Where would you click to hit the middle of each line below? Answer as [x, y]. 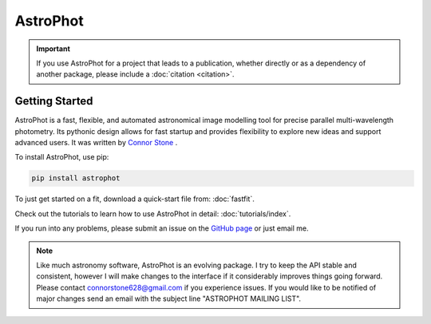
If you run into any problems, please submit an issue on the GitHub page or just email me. [162, 228]
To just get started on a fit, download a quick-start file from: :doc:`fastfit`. [134, 199]
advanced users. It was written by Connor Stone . [96, 143]
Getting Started [54, 101]
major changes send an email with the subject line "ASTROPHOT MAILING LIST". [169, 298]
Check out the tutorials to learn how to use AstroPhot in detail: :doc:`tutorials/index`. [153, 213]
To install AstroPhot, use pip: [62, 157]
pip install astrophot [76, 178]
